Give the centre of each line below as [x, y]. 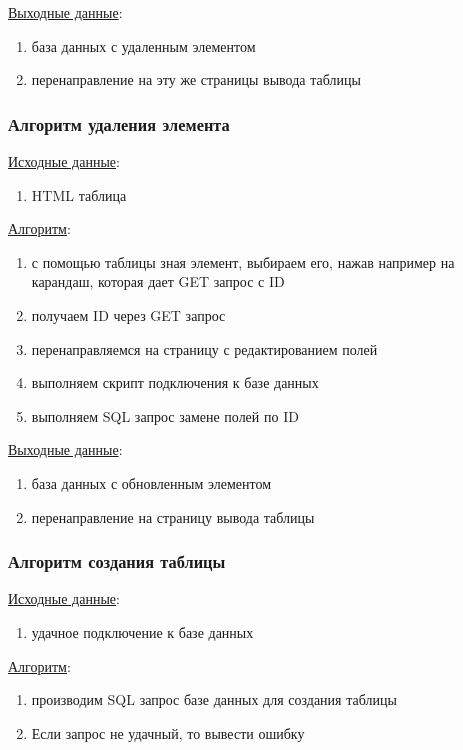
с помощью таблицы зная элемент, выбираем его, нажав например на [243, 261]
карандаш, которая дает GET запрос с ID [158, 281]
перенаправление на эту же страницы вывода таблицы [196, 79]
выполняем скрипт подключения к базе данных [175, 382]
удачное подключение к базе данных [142, 631]
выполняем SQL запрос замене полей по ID [165, 415]
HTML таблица [79, 194]
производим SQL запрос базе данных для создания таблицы [214, 699]
